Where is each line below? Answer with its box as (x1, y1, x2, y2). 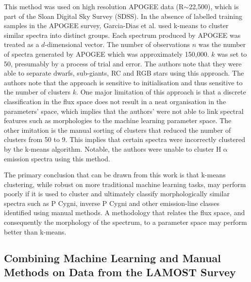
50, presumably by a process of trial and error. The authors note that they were (4, 58, 242, 68)
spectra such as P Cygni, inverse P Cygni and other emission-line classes (4, 198, 220, 208)
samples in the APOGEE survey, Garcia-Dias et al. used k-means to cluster (4, 20, 229, 31)
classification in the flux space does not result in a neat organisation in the (4, 96, 226, 106)
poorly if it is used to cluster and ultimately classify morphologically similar (4, 188, 230, 199)
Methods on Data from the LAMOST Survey (4, 265, 236, 280)
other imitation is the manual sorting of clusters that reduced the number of (4, 125, 231, 135)
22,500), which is (189, 1, 239, 11)
